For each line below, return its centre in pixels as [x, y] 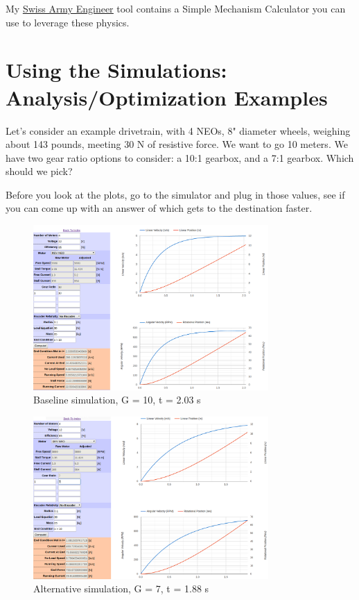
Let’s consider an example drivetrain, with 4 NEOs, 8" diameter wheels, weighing [178, 130]
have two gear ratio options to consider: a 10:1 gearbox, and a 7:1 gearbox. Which [180, 157]
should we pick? [39, 171]
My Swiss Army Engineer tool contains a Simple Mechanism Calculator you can [176, 8]
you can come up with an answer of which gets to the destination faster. [159, 208]
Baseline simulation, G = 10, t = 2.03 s [117, 400]
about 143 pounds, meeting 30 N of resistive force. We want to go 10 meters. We [177, 144]
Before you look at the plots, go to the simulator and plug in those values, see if [175, 194]
